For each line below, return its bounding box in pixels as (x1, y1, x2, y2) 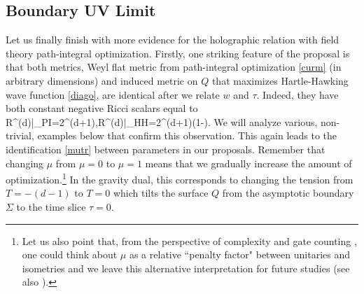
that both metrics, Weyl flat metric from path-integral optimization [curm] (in (6, 59, 342, 74)
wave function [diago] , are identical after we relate (6, 87, 220, 101)
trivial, (6, 128, 34, 143)
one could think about (22, 247, 118, 262)
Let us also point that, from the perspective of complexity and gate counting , (22, 233, 357, 248)
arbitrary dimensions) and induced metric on (6, 73, 198, 87)
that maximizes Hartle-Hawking (211, 73, 349, 87)
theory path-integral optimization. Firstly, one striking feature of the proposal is (6, 45, 350, 60)
